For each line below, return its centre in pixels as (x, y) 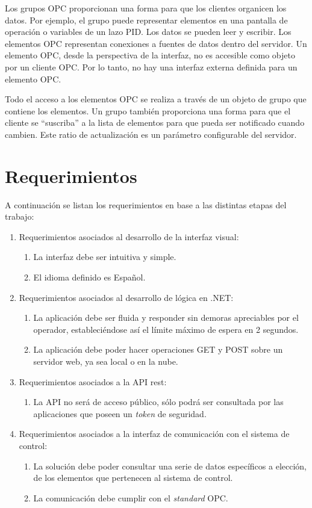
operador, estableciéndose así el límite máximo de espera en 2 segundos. (166, 329)
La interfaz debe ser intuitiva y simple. (105, 257)
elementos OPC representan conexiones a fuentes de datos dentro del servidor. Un (156, 43)
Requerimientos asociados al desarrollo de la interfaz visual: (129, 236)
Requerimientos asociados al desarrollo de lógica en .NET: (126, 297)
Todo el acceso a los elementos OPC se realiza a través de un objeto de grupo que (156, 99)
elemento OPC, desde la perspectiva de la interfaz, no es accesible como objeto (150, 55)
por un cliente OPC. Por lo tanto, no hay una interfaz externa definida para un (151, 67)
